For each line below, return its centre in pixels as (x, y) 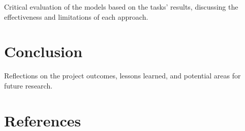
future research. (28, 85)
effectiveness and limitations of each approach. (76, 16)
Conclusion (43, 51)
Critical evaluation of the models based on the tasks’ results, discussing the (121, 7)
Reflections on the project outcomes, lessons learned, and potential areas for (122, 76)
